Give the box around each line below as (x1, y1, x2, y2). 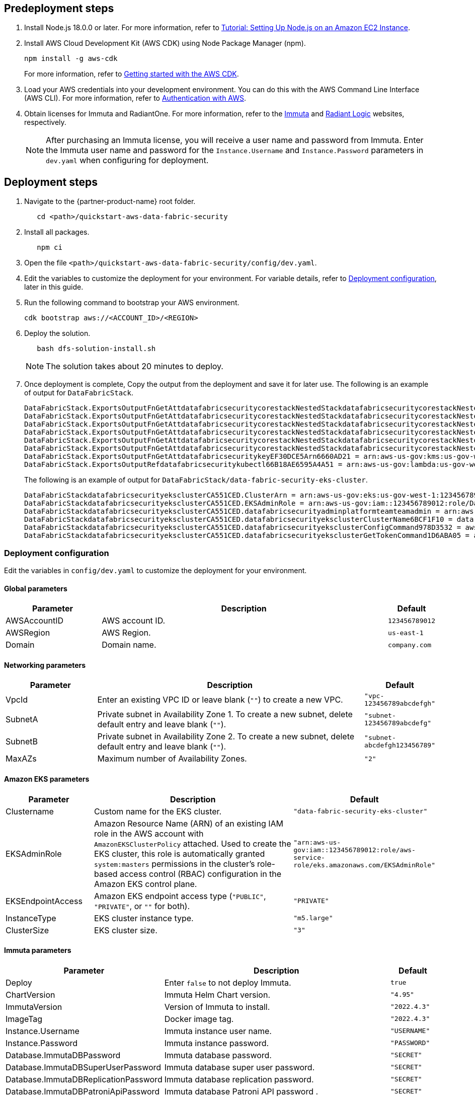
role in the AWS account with (94, 828, 204, 839)
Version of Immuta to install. (164, 1001, 270, 1012)
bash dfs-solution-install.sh (37, 345, 156, 353)
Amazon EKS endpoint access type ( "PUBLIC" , (94, 890, 266, 901)
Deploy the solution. (24, 329, 91, 338)
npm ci (37, 243, 62, 252)
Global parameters (4, 584, 67, 593)
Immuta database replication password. (164, 1074, 314, 1084)
